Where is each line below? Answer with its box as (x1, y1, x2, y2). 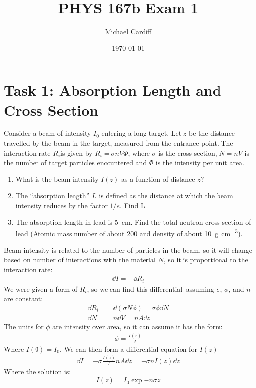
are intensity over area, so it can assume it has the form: (52, 321, 223, 331)
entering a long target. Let (101, 128, 182, 138)
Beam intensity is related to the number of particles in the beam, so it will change (4, 245, 253, 255)
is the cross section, (158, 147, 217, 158)
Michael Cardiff (105, 26, 152, 37)
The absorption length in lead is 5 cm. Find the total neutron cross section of (15, 216, 251, 227)
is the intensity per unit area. (155, 157, 244, 168)
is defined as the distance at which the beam (99, 190, 233, 201)
